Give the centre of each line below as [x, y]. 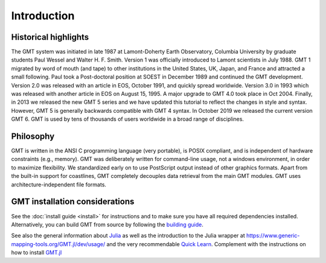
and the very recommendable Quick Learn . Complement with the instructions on [206, 244]
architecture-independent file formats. [59, 185]
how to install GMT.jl [37, 253]
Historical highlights [50, 37]
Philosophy [33, 136]
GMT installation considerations [73, 202]
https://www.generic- [273, 236]
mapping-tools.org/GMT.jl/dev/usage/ [58, 244]
